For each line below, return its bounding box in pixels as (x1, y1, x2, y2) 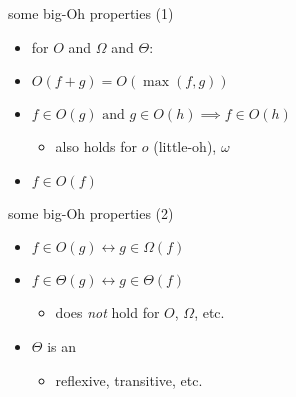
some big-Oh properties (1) (8, 3, 174, 23)
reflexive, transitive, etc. (55, 369, 203, 390)
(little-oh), (153, 136, 217, 157)
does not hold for (55, 302, 160, 323)
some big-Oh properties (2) (8, 202, 174, 223)
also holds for (55, 136, 138, 157)
